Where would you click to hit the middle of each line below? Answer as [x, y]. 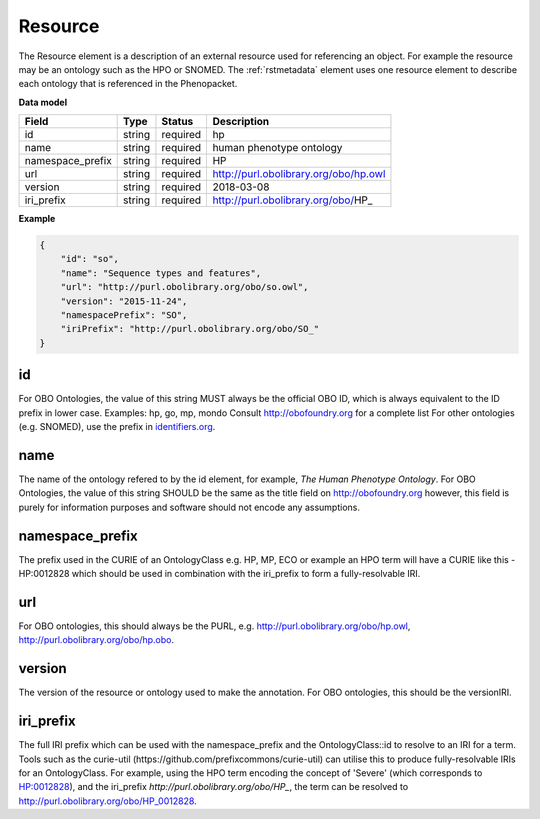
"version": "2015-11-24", [124, 301]
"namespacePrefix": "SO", [124, 315]
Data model [43, 102]
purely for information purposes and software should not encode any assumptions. [189, 507]
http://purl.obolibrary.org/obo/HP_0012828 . [107, 801]
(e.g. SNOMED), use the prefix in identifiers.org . [117, 427]
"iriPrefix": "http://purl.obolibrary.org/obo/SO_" [190, 329]
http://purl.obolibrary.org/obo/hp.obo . [96, 640]
